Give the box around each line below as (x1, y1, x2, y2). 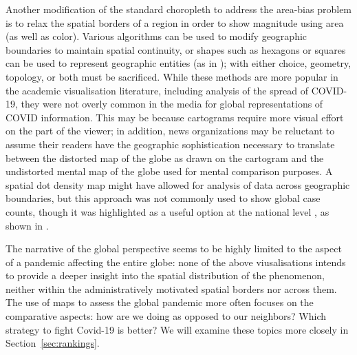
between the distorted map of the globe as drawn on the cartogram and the (6, 150, 324, 165)
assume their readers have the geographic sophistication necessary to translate (6, 136, 335, 151)
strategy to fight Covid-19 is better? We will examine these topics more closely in (6, 322, 349, 336)
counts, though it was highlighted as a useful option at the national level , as (6, 204, 329, 219)
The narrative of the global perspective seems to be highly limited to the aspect (6, 241, 342, 256)
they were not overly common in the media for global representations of (21, 97, 323, 111)
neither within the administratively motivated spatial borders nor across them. (6, 281, 337, 296)
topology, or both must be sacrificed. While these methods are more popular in (6, 69, 338, 83)
